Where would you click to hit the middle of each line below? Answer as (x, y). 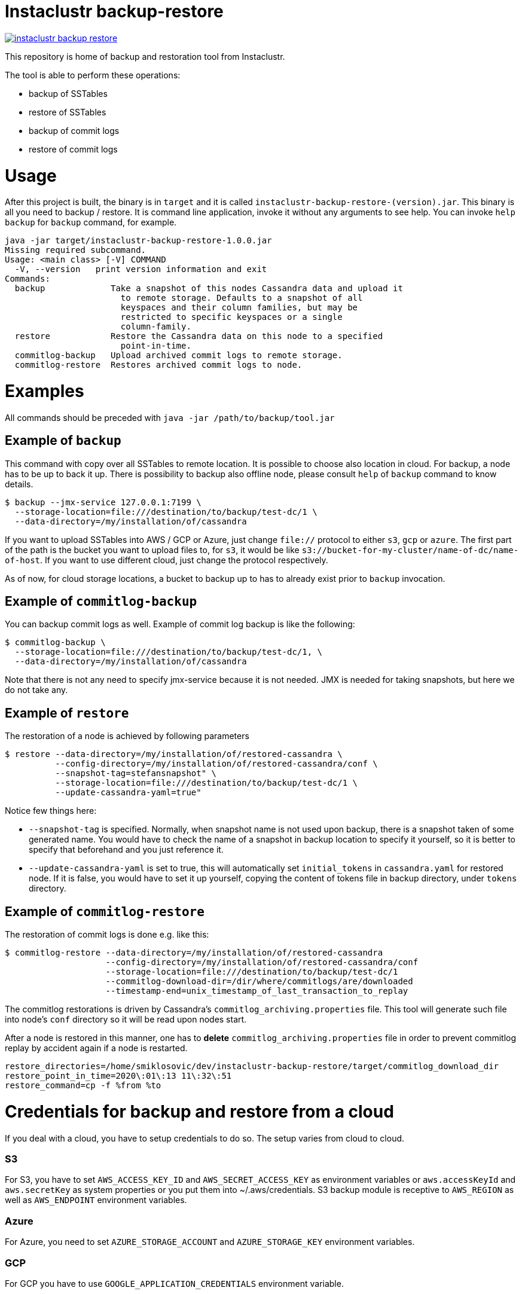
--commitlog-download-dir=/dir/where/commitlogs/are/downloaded (259, 982)
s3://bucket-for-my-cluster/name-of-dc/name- (410, 550)
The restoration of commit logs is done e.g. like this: (107, 935)
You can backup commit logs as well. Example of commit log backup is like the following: (180, 624)
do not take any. (36, 690)
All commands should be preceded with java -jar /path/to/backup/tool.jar (170, 417)
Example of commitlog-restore (105, 911)
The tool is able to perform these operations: (93, 75)
